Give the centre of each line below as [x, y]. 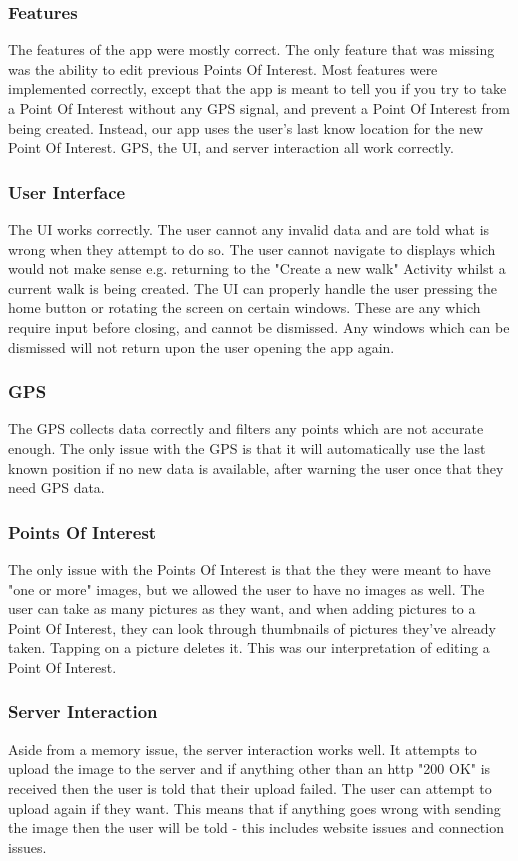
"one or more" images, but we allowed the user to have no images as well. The [246, 588]
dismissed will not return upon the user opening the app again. [201, 346]
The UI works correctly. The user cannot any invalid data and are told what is [249, 229]
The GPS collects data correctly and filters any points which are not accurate [246, 428]
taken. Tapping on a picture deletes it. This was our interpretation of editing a [249, 647]
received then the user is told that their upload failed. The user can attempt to [250, 787]
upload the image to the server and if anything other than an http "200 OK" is [249, 768]
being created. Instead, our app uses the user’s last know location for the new [246, 127]
